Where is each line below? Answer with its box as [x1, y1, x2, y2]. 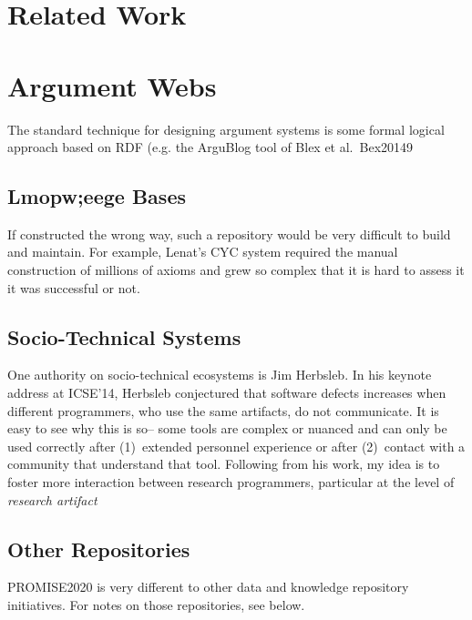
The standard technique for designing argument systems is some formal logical [7, 119, 445, 138]
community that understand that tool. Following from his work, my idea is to [7, 454, 440, 473]
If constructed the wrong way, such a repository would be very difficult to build [7, 224, 451, 243]
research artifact [7, 490, 97, 509]
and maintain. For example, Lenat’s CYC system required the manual [7, 242, 398, 261]
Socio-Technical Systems [7, 322, 241, 351]
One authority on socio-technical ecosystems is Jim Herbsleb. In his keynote [7, 365, 432, 384]
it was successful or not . [7, 278, 140, 297]
